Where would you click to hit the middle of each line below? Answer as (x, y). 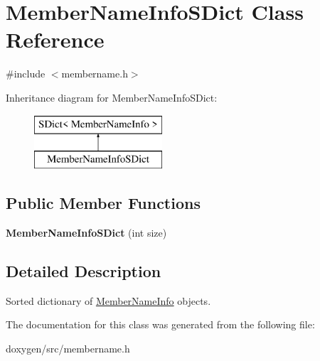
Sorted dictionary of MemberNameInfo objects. (108, 300)
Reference (55, 39)
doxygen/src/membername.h (68, 348)
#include (26, 74)
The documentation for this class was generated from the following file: (160, 324)
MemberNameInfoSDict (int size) (86, 232)
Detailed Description (84, 270)
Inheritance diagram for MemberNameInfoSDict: (112, 97)
